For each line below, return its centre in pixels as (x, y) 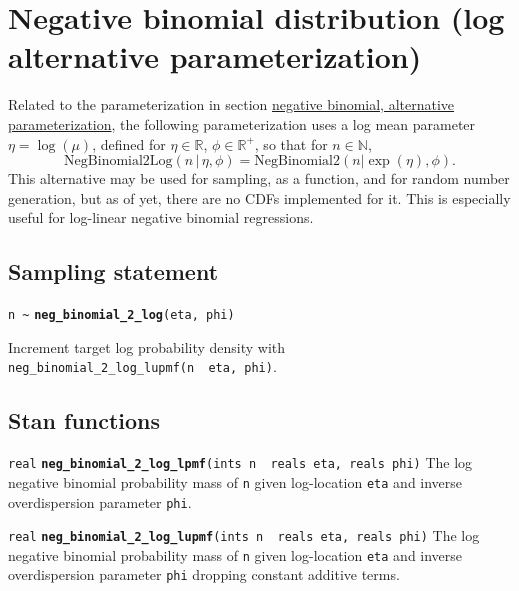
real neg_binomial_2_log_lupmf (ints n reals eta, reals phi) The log (244, 535)
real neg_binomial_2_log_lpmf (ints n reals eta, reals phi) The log (240, 462)
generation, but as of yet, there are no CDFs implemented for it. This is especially (259, 197)
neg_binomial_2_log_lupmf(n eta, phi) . (142, 366)
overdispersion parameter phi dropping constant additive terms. (204, 574)
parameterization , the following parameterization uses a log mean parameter (242, 123)
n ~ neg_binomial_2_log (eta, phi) (121, 315)
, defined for (129, 143)
